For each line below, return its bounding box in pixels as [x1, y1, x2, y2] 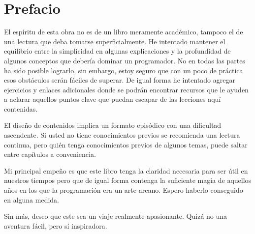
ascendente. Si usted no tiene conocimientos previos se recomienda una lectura [4, 130, 240, 140]
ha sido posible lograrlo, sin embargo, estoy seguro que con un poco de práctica [4, 65, 243, 75]
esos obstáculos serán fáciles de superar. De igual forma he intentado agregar [4, 75, 235, 85]
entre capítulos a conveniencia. [4, 149, 96, 159]
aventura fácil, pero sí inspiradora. [4, 220, 107, 231]
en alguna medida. [4, 194, 60, 205]
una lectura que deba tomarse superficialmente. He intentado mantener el [4, 36, 225, 46]
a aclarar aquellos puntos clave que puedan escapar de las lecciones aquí [4, 94, 221, 104]
